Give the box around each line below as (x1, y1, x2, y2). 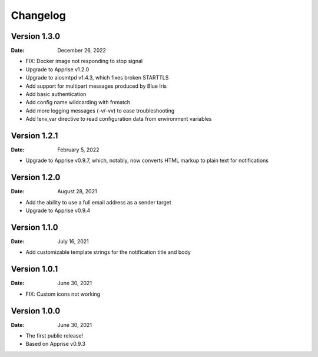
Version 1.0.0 (11, 306, 61, 316)
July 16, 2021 (57, 238, 90, 245)
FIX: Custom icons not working (25, 290, 101, 297)
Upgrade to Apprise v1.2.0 (25, 65, 90, 73)
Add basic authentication (25, 91, 87, 98)
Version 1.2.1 (11, 131, 58, 141)
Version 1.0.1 (11, 264, 58, 274)
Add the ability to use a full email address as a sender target (25, 199, 172, 206)
